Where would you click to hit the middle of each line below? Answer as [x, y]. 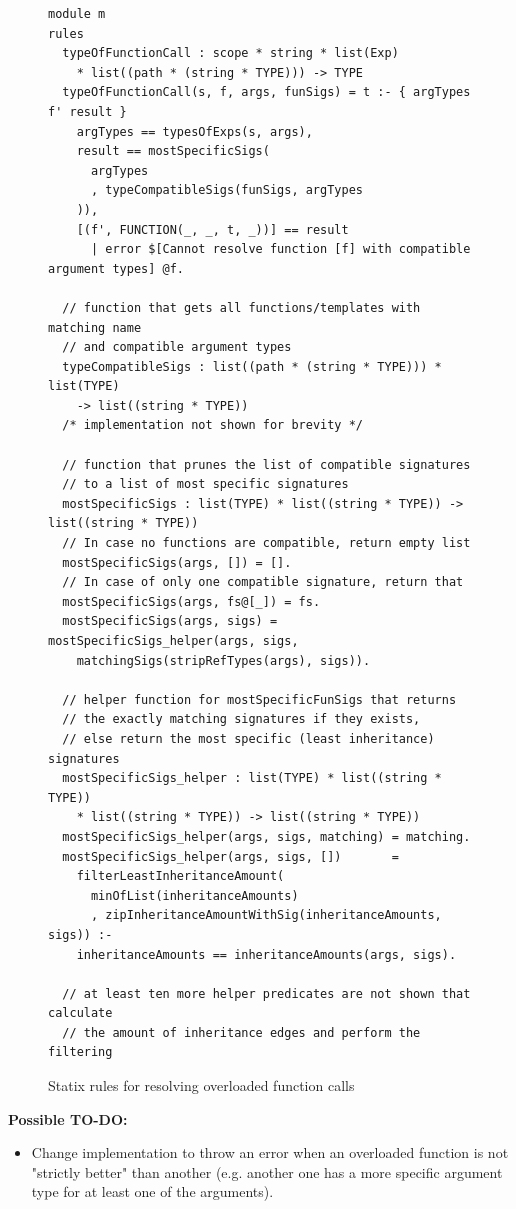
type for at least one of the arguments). [152, 1191]
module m [77, 14]
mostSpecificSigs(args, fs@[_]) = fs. [191, 601]
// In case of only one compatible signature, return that [263, 582]
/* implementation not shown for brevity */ [212, 425]
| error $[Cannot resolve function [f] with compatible [280, 249]
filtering [80, 1052]
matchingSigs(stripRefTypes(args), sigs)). [223, 660]
